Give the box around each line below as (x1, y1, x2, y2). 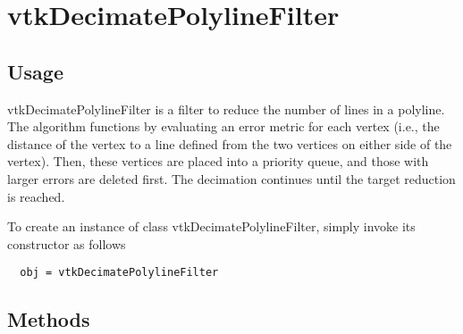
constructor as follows (7, 234, 126, 253)
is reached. (7, 187, 65, 205)
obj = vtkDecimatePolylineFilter (20, 266, 219, 280)
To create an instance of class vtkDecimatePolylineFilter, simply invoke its (7, 217, 416, 236)
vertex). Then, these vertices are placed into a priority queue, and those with (7, 152, 429, 171)
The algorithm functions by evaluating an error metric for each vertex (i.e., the (7, 117, 440, 136)
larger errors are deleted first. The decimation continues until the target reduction (7, 169, 456, 188)
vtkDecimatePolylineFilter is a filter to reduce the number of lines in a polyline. (7, 99, 445, 118)
